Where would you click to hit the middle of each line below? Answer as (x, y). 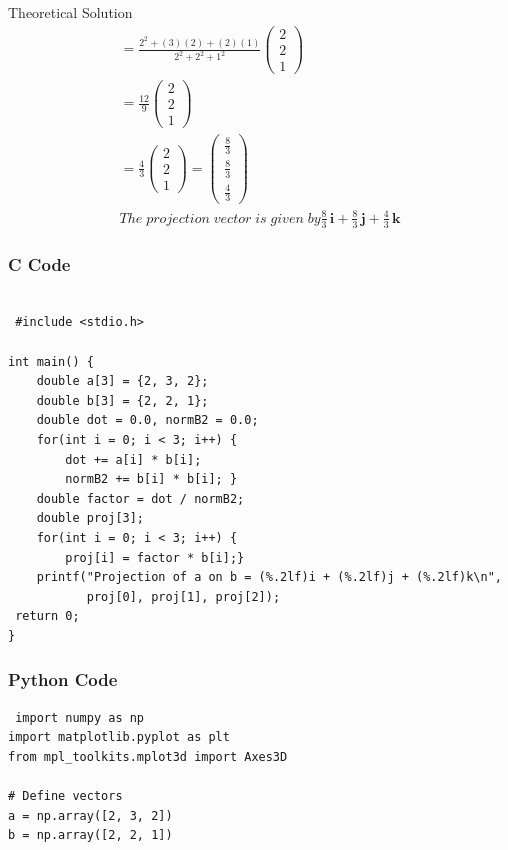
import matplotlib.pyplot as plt (119, 737)
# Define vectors (65, 796)
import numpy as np (80, 717)
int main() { (51, 361)
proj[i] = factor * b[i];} (155, 557)
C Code (39, 264)
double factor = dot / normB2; (140, 498)
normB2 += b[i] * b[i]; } (151, 479)
